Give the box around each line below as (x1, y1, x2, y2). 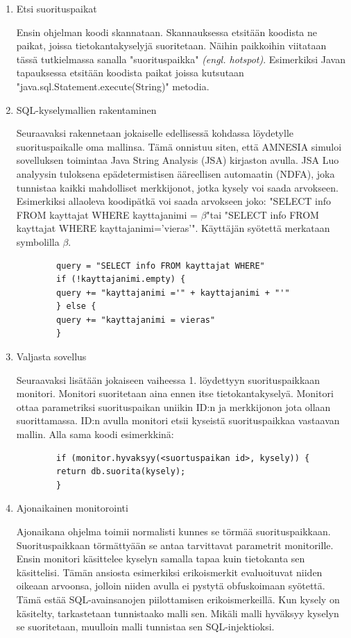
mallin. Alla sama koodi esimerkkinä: (16, 427, 174, 442)
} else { (56, 301, 96, 312)
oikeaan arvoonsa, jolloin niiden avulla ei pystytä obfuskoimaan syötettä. (16, 578, 325, 593)
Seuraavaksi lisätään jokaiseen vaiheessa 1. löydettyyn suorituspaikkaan (16, 372, 320, 387)
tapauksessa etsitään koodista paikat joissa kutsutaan (16, 65, 244, 80)
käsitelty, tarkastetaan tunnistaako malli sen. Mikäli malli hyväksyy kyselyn (16, 605, 339, 620)
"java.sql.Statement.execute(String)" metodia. (16, 78, 209, 93)
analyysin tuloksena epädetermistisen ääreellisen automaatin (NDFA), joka (16, 166, 335, 181)
